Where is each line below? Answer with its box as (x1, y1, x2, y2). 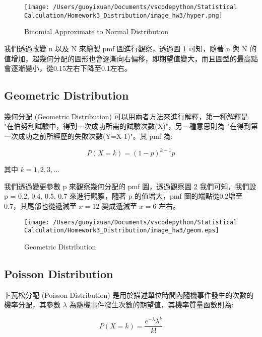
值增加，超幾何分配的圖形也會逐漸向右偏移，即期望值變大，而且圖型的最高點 (4, 53, 258, 63)
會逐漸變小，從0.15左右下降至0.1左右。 (4, 63, 132, 73)
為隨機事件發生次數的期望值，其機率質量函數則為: (69, 299, 234, 310)
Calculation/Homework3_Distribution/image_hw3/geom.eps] (24, 227, 219, 234)
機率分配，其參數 (4, 299, 60, 310)
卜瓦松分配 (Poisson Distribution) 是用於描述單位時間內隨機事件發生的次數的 (4, 289, 254, 300)
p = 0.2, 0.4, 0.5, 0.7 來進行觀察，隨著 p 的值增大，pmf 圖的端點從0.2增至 (4, 191, 243, 201)
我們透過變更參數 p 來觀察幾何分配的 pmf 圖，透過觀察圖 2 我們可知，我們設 (4, 181, 256, 191)
